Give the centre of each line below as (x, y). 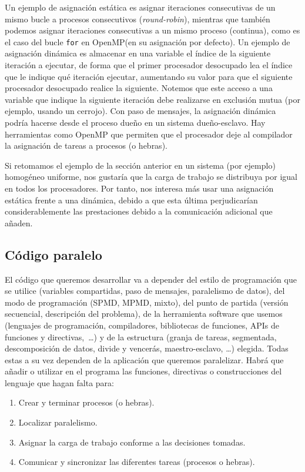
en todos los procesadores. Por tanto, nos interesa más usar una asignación (139, 188)
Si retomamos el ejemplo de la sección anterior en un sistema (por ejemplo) (140, 165)
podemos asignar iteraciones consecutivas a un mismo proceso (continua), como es (152, 30)
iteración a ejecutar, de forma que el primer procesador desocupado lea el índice (149, 65)
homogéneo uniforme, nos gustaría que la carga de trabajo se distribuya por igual (151, 177)
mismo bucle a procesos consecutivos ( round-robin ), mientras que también (138, 19)
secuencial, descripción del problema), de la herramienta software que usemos (144, 314)
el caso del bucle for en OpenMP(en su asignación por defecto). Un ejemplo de (148, 41)
